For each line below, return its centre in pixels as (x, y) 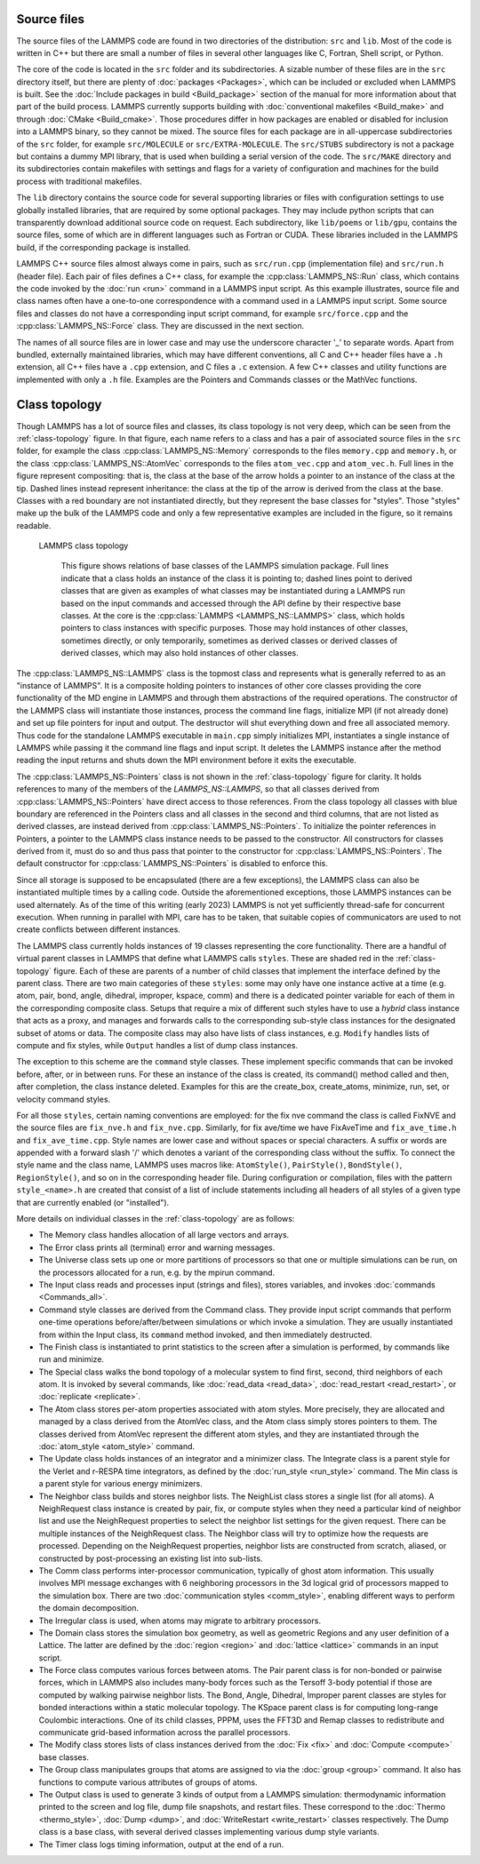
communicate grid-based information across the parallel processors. (164, 1733)
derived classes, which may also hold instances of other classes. (180, 653)
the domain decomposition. (89, 1608)
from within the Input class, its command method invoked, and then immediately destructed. (205, 1334)
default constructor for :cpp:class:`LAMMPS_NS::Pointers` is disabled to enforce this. (172, 864)
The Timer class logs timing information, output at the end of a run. (161, 1844)
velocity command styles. (64, 1099)
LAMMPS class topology (84, 546)
